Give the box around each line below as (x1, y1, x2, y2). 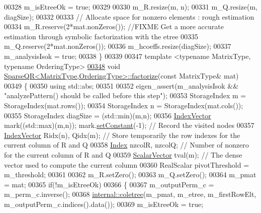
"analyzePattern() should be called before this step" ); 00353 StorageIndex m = (4, 90, 246, 101)
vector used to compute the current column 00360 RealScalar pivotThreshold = (4, 159, 249, 170)
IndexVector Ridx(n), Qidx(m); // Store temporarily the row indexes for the (4, 129, 240, 140)
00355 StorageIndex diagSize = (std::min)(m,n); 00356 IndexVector (4, 110, 211, 120)
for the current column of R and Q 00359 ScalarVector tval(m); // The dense (4, 149, 242, 160)
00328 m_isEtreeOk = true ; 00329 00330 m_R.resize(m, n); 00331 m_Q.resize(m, (4, 2, 257, 12)
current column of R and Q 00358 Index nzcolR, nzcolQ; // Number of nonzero (4, 139, 249, 150)
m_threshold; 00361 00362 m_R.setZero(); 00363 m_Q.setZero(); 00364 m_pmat (4, 169, 256, 180)
